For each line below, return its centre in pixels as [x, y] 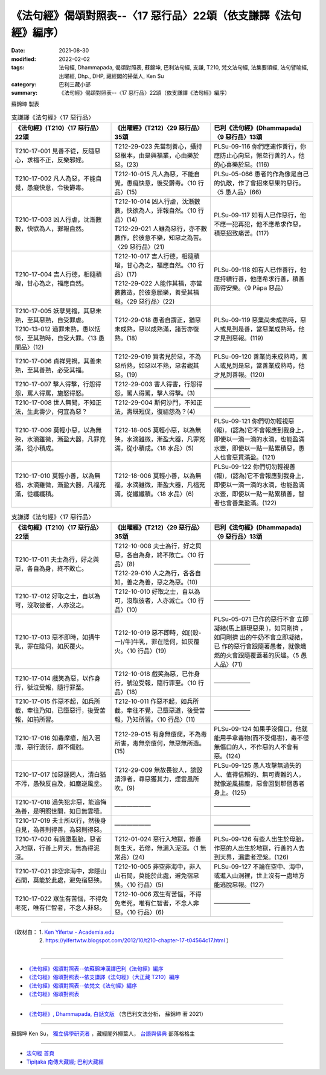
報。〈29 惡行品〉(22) [145, 302]
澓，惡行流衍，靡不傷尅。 [51, 747]
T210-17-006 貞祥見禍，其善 [55, 361]
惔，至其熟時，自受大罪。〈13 [56, 338]
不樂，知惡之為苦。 [178, 238]
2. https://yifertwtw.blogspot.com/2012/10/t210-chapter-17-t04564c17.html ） [135, 940]
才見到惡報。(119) [239, 338]
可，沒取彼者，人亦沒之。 [51, 605]
